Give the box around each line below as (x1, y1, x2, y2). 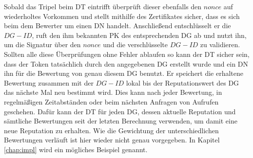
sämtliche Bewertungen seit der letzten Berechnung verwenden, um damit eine (4, 116, 237, 126)
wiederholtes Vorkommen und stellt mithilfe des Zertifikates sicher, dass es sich (4, 11, 240, 21)
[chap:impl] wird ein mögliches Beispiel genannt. (4, 144, 148, 154)
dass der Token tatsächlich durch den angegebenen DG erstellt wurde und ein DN (4, 58, 249, 69)
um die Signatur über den (4, 39, 81, 50)
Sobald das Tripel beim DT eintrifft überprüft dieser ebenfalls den (4, 1, 202, 11)
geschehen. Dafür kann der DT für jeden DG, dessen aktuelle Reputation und (4, 106, 236, 116)
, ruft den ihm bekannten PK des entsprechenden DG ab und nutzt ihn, (32, 30, 247, 40)
